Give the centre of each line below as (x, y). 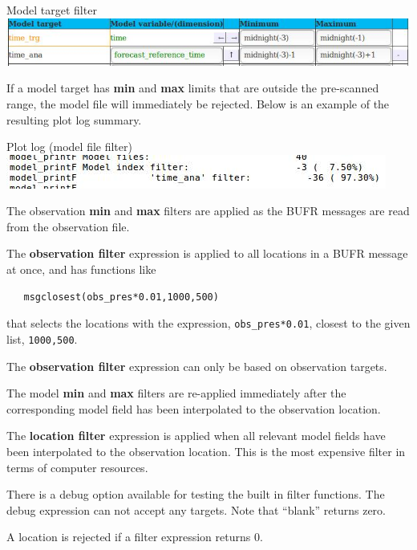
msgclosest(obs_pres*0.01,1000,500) (121, 297)
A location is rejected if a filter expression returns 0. (135, 537)
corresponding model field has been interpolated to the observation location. (194, 408)
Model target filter (52, 10)
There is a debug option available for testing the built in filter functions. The (196, 494)
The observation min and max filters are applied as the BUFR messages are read (208, 211)
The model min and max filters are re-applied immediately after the (176, 393)
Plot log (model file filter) (69, 147)
